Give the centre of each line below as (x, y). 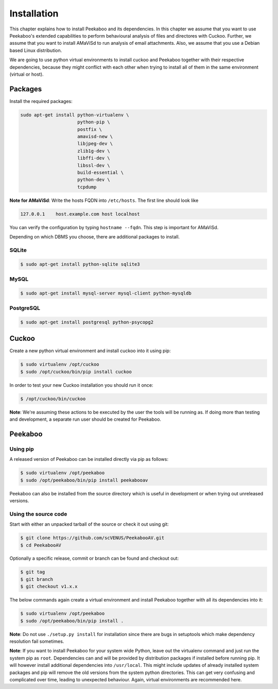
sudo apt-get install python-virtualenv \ (75, 115)
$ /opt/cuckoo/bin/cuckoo (53, 399)
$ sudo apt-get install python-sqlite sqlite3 (80, 264)
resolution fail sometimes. (37, 641)
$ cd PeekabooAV (41, 545)
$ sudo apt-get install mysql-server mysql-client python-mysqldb (106, 293)
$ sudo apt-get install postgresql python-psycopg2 (87, 322)
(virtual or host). (27, 74)
